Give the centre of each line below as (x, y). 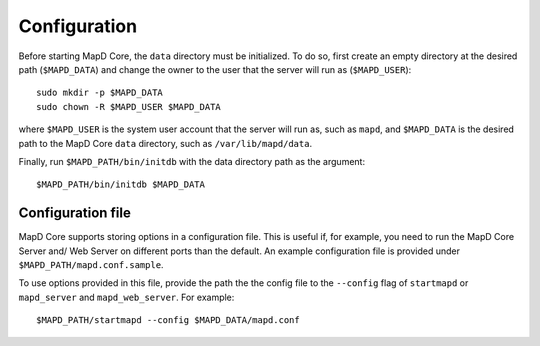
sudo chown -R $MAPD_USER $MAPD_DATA (129, 106)
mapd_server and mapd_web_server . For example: (126, 297)
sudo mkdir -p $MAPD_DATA (100, 93)
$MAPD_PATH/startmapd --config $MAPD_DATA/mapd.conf (168, 320)
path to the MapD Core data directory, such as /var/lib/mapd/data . (165, 143)
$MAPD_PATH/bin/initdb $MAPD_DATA (120, 184)
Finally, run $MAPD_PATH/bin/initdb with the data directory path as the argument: (191, 161)
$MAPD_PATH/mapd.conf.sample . (91, 264)
